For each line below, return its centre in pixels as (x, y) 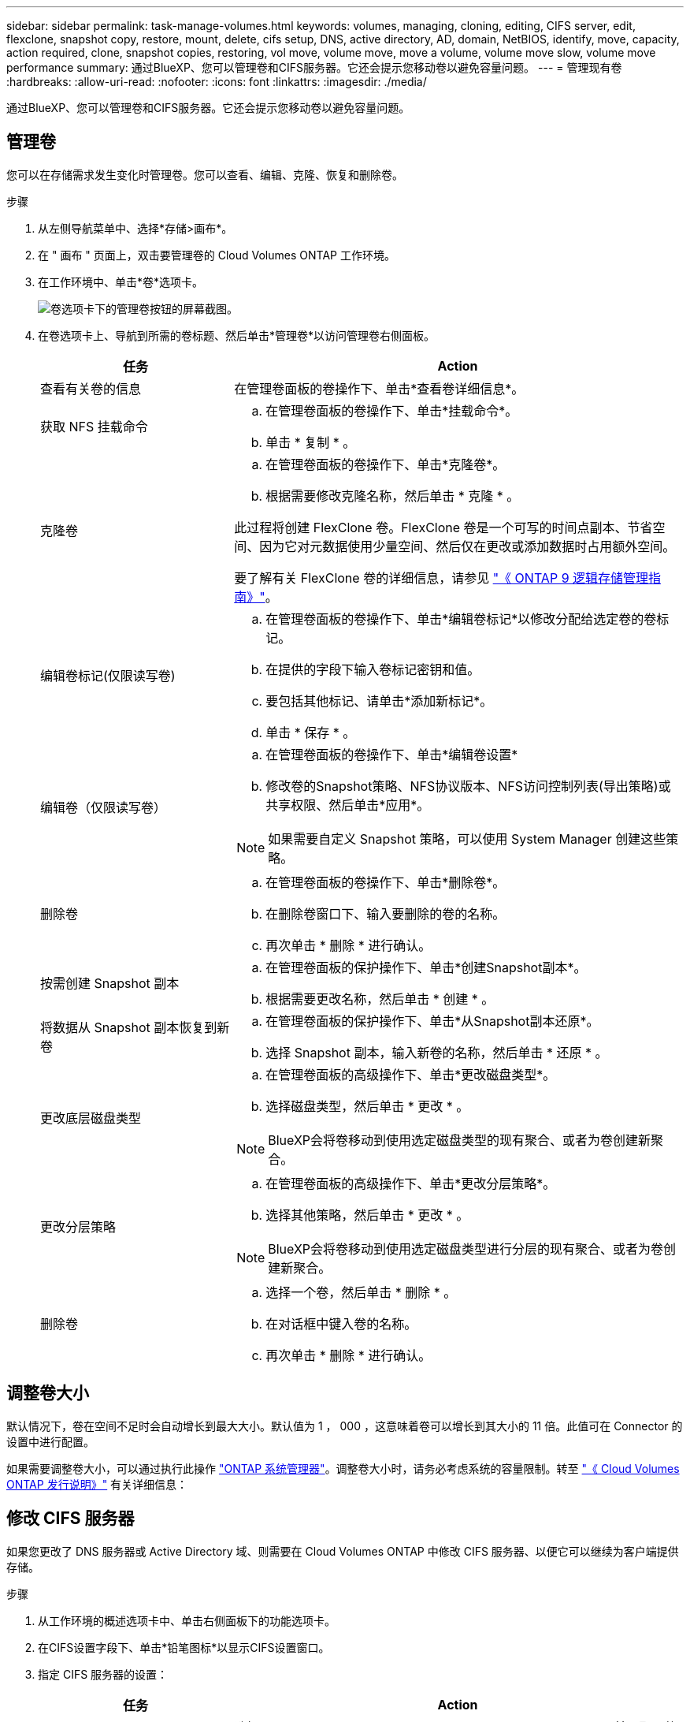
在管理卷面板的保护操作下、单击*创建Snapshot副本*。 (426, 967)
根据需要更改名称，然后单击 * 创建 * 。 (380, 999)
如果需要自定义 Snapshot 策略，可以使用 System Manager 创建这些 (467, 839)
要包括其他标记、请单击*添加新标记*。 (379, 701)
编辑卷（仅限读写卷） (104, 807)
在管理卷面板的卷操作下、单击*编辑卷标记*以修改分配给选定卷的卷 (461, 619)
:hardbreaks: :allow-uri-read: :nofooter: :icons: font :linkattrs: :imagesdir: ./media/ (217, 82)
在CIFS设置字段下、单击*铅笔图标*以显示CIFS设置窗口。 (184, 1647)
